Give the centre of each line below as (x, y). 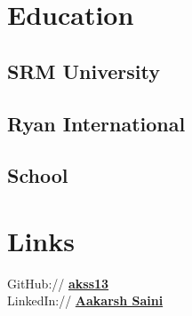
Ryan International (96, 123)
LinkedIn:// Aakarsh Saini (85, 300)
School (38, 175)
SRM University (84, 71)
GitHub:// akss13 (58, 283)
